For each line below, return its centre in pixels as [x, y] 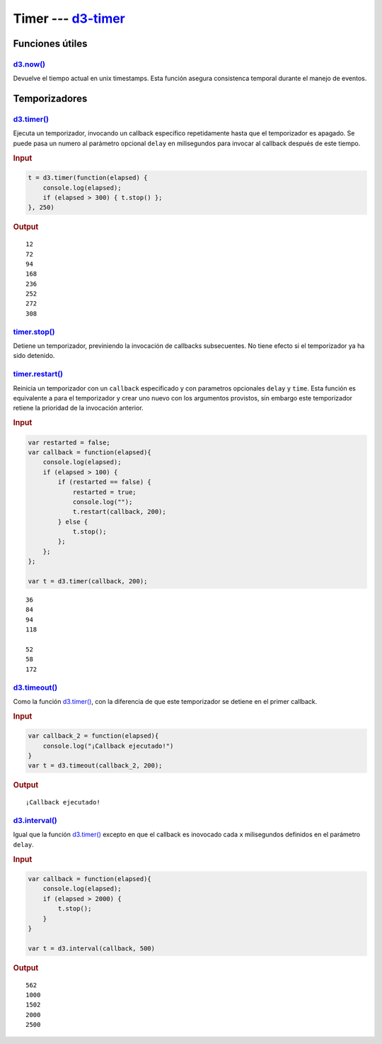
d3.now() [29, 64]
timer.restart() [38, 374]
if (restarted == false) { [104, 482]
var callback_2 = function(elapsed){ [93, 736]
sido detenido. [34, 356]
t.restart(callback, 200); [119, 512]
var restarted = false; [69, 442]
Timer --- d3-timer [69, 18]
